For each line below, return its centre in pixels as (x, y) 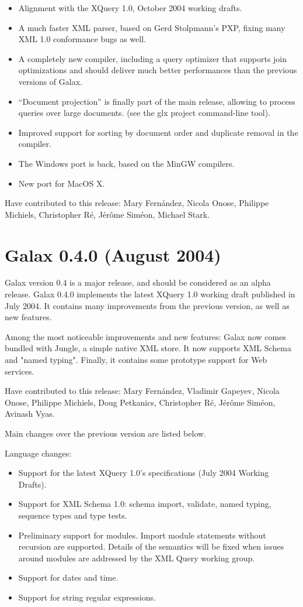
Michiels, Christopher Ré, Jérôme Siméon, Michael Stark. (107, 214)
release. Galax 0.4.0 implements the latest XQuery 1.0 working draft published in (150, 294)
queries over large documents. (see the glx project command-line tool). (144, 113)
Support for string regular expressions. (87, 597)
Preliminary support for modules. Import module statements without (142, 535)
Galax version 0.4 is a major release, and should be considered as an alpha (138, 282)
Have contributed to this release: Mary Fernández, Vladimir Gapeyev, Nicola (142, 391)
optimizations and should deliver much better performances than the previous (158, 70)
